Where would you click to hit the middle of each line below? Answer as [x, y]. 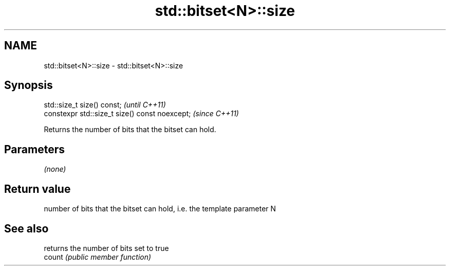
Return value [38, 189]
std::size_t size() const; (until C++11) [105, 105]
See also [26, 228]
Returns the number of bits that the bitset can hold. [130, 130]
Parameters [34, 149]
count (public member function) [98, 257]
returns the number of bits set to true [106, 248]
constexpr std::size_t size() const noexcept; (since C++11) [141, 114]
